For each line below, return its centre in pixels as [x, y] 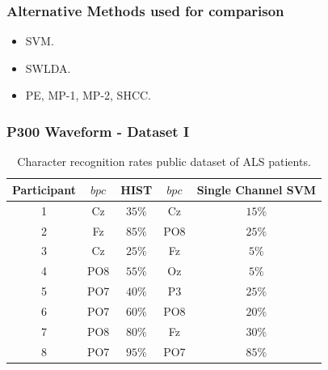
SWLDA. [48, 68]
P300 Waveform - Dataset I [98, 131]
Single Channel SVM [257, 189]
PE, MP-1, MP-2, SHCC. [88, 95]
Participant [44, 189]
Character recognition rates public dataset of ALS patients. [164, 162]
